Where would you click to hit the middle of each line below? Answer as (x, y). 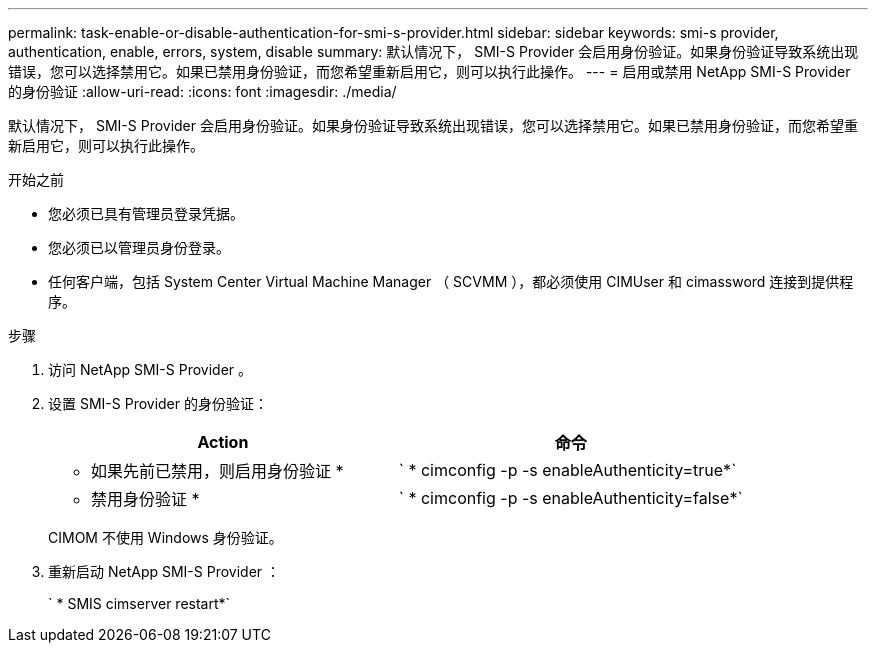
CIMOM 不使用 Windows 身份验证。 (165, 537)
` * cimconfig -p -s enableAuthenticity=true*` (567, 470)
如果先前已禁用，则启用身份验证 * (217, 471)
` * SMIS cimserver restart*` (139, 603)
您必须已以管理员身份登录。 (139, 247)
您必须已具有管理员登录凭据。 (146, 213)
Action (223, 442)
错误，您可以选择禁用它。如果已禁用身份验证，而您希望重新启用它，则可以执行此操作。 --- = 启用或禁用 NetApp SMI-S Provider (429, 71)
